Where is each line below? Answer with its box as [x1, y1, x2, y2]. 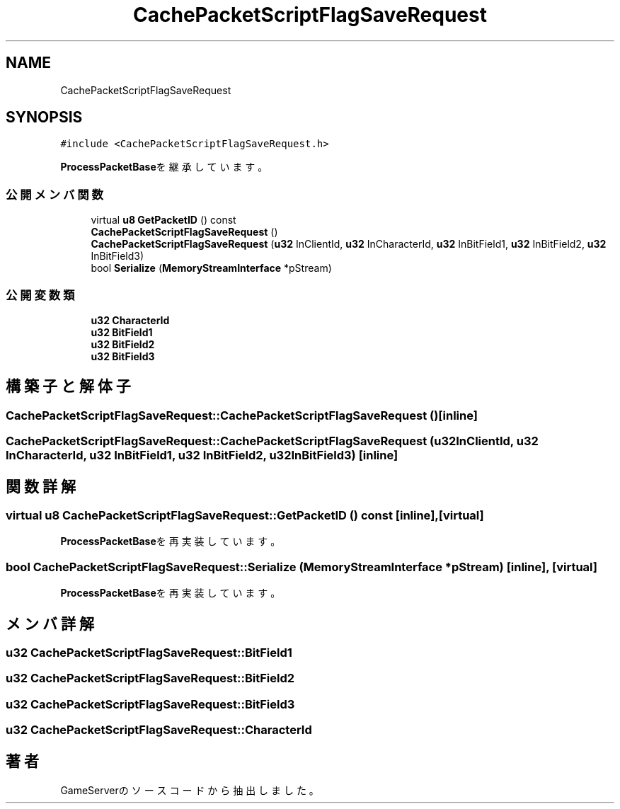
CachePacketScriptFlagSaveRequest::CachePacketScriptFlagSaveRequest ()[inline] [6, 408, 478, 423]
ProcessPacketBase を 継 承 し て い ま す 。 [60, 161, 268, 173]
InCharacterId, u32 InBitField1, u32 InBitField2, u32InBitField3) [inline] [6, 448, 398, 463]
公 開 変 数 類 [6, 287, 75, 302]
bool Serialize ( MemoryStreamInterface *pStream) [91, 262, 332, 275]
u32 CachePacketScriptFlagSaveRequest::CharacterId [6, 723, 312, 738]
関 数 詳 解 [6, 477, 76, 495]
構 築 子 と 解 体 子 [6, 377, 131, 396]
